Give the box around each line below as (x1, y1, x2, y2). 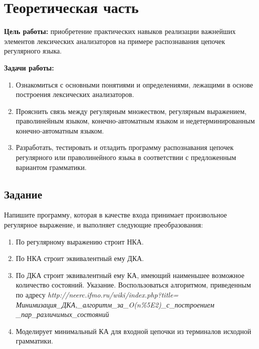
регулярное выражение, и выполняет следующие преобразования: (4, 219, 203, 230)
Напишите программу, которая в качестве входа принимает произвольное (4, 209, 227, 220)
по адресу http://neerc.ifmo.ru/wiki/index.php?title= (15, 289, 178, 300)
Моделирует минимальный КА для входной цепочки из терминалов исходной (15, 325, 251, 336)
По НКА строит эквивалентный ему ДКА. (15, 253, 144, 263)
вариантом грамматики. (15, 161, 87, 172)
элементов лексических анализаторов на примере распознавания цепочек (4, 35, 225, 46)
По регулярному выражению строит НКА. (15, 236, 144, 246)
